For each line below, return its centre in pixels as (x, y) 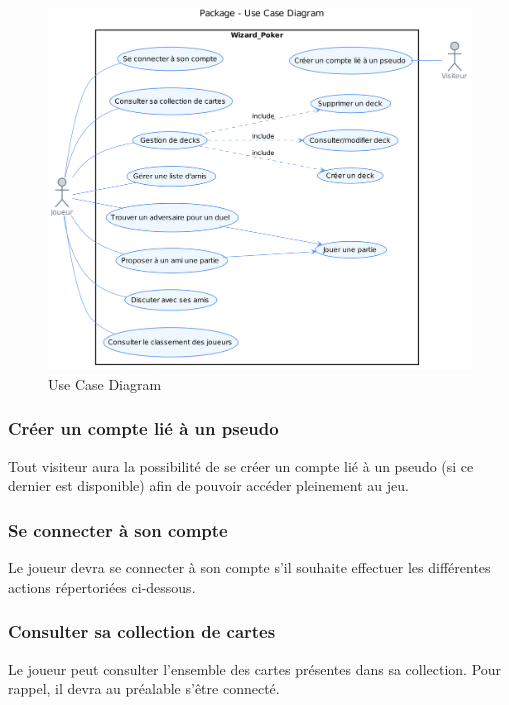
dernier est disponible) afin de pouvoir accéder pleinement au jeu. (208, 485)
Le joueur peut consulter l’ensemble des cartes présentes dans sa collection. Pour (255, 668)
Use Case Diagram (105, 383)
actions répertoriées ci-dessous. (102, 586)
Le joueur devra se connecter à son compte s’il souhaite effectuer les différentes (249, 567)
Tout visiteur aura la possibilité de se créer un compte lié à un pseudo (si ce (241, 465)
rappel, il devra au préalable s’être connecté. (144, 688)
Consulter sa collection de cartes (142, 631)
